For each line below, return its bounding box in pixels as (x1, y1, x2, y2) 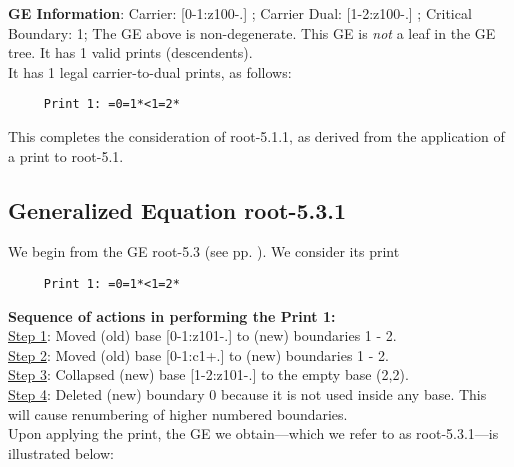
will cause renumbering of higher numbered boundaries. (8, 403, 348, 424)
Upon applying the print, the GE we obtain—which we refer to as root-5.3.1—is (8, 423, 499, 444)
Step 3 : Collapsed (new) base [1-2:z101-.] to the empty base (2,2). (8, 364, 409, 385)
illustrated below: (8, 442, 114, 463)
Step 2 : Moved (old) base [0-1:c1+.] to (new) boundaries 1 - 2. (8, 344, 389, 365)
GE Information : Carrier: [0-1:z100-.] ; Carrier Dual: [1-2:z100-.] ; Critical (8, 3, 472, 23)
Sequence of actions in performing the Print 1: (8, 305, 336, 326)
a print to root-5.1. (8, 145, 124, 166)
